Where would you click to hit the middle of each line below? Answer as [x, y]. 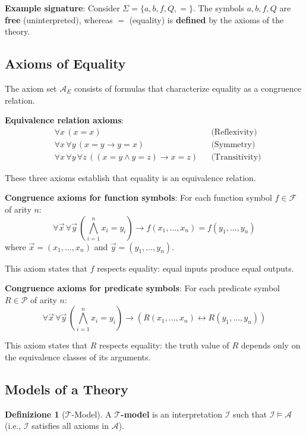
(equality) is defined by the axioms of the [206, 19]
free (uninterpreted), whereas [59, 19]
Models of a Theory [67, 389]
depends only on [271, 345]
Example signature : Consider [62, 8]
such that [250, 414]
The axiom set [31, 88]
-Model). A [92, 414]
